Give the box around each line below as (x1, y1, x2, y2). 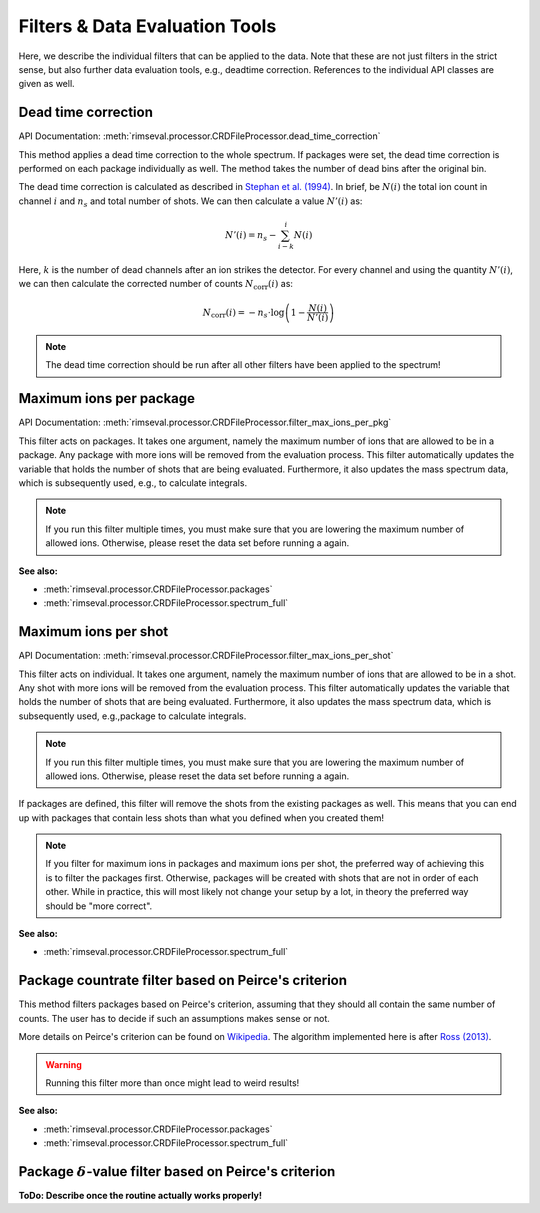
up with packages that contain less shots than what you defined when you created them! (18, 811, 385, 824)
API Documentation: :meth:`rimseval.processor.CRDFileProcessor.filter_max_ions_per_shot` (18, 650, 394, 662)
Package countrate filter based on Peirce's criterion (18, 972, 348, 989)
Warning (45, 1058, 82, 1070)
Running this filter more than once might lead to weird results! (45, 1076, 300, 1089)
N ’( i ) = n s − (225, 229, 277, 243)
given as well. (18, 78, 75, 90)
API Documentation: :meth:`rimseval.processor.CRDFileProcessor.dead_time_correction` (18, 130, 381, 142)
